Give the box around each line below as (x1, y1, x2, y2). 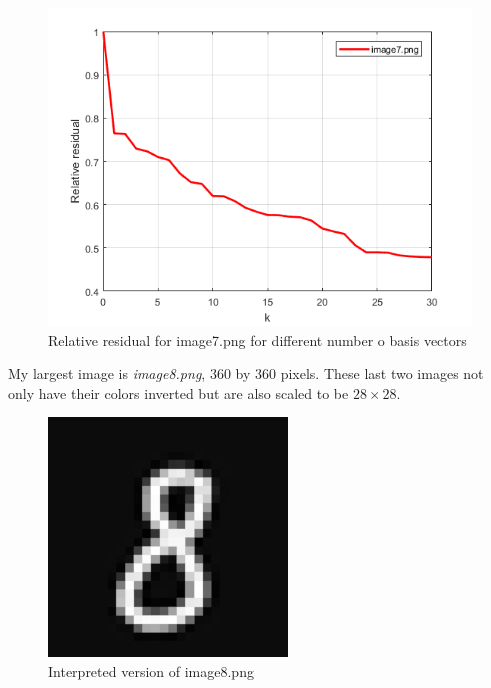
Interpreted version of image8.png (48, 660, 254, 681)
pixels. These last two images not (280, 363, 484, 384)
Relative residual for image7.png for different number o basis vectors (48, 329, 467, 350)
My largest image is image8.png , (8, 363, 206, 384)
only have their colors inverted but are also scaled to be (8, 382, 349, 403)
